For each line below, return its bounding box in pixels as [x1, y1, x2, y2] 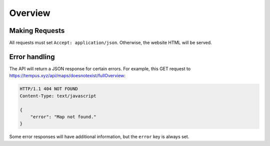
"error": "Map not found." [30, 114, 97, 120]
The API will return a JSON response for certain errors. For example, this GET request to [9, 65, 191, 72]
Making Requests [9, 26, 65, 35]
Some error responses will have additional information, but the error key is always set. [9, 134, 189, 140]
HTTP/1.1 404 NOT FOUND [19, 86, 78, 92]
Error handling [9, 52, 55, 61]
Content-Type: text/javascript [19, 93, 97, 99]
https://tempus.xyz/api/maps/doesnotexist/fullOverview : [9, 73, 126, 79]
